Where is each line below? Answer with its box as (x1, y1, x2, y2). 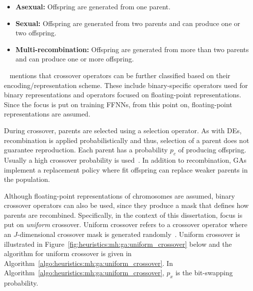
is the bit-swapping (175, 267, 233, 278)
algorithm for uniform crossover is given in (4, 248, 132, 259)
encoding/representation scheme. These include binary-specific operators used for (4, 80, 248, 90)
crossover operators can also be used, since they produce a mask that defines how (4, 200, 249, 210)
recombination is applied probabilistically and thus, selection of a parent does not (4, 135, 250, 145)
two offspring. (15, 28, 56, 38)
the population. (4, 174, 50, 184)
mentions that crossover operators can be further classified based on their (9, 70, 230, 80)
